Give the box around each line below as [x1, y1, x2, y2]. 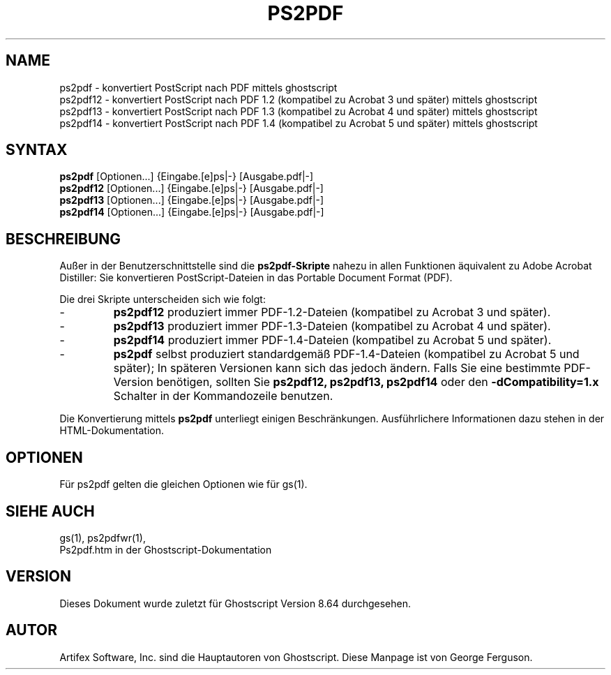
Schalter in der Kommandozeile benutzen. [113, 389, 333, 403]
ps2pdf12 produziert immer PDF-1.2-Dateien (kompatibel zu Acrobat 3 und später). [113, 305, 551, 320]
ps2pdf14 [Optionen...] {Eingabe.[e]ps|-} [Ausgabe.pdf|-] [59, 206, 324, 218]
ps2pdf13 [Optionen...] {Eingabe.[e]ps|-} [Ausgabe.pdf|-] [59, 194, 324, 207]
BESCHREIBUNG [6, 230, 121, 248]
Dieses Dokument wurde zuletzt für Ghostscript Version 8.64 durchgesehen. [59, 597, 411, 609]
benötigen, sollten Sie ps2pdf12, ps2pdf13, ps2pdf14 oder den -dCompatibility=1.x [156, 375, 599, 390]
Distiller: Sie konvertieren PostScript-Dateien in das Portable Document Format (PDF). [59, 272, 453, 284]
